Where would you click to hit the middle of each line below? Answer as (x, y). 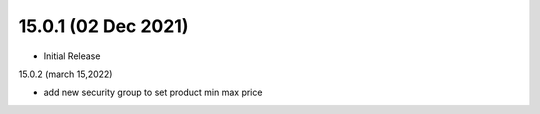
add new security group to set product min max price (153, 92)
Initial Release (72, 56)
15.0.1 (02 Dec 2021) (103, 26)
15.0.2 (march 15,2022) (65, 74)
